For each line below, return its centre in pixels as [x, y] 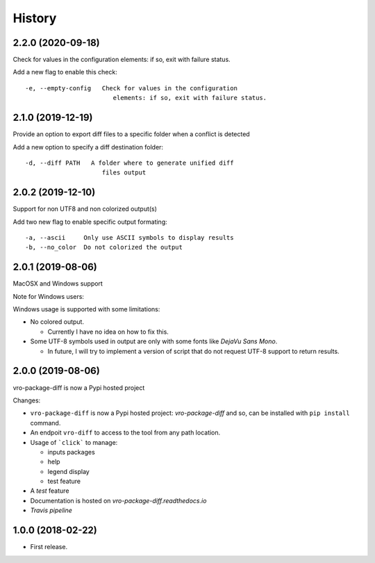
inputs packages [71, 452]
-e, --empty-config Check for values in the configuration [131, 88]
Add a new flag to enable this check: [65, 72]
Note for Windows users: [49, 296]
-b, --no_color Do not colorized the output [104, 247]
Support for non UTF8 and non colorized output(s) [85, 209]
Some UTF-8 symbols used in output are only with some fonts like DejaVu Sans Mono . [154, 341]
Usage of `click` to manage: [74, 442]
